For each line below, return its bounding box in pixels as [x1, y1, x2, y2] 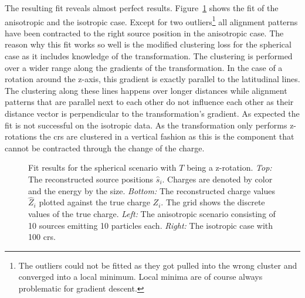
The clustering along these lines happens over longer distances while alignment [5, 84, 287, 96]
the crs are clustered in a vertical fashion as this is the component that [39, 130, 294, 143]
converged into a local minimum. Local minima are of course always [18, 270, 263, 283]
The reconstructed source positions [28, 172, 154, 185]
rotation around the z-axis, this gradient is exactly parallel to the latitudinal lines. [5, 73, 300, 85]
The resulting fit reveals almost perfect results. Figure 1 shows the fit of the [5, 2, 279, 13]
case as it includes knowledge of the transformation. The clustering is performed [5, 50, 293, 62]
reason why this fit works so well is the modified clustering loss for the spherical [5, 38, 292, 50]
